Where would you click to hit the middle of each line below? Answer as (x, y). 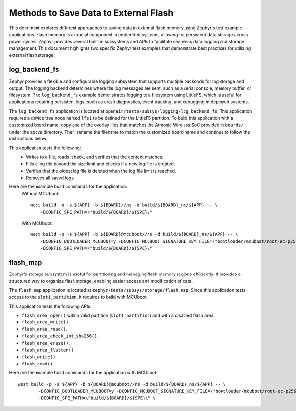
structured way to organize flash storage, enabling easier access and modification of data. (101, 281)
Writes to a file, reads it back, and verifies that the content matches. (95, 157)
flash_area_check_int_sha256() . (60, 336)
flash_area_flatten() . (48, 350)
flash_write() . (39, 357)
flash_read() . (38, 364)
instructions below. (28, 139)
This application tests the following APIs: (50, 306)
